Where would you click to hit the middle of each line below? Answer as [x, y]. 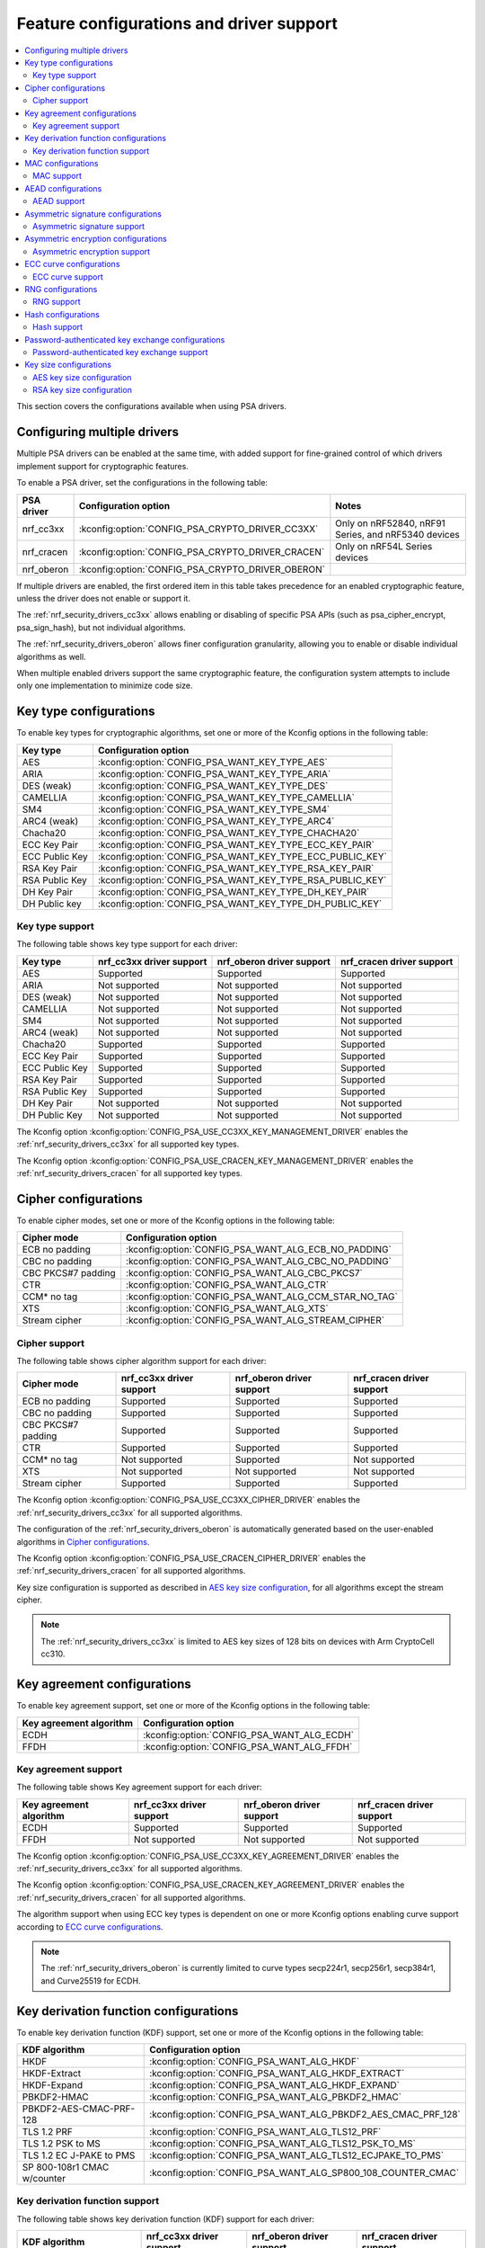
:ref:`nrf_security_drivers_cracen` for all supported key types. [129, 1173]
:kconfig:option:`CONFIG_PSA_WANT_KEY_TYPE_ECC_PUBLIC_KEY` [242, 856]
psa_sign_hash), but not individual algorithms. [101, 627]
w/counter [44, 2179]
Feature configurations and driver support [177, 23]
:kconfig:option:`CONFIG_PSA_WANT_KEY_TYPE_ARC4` [216, 821]
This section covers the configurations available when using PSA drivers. [152, 406]
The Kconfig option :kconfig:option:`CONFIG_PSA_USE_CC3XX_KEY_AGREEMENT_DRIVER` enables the [208, 1856]
